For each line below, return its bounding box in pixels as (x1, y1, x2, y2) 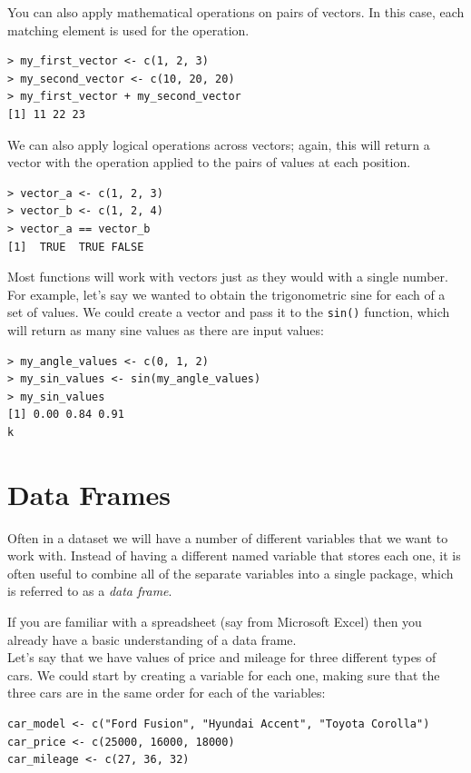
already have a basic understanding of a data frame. (7, 629, 297, 649)
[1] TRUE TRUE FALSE (7, 240, 144, 253)
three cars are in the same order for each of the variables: (7, 683, 326, 702)
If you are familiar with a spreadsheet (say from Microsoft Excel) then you (7, 612, 422, 631)
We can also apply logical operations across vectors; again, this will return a (7, 134, 430, 154)
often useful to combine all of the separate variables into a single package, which (7, 563, 454, 582)
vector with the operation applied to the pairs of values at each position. (7, 153, 411, 172)
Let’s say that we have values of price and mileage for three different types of (7, 648, 437, 667)
